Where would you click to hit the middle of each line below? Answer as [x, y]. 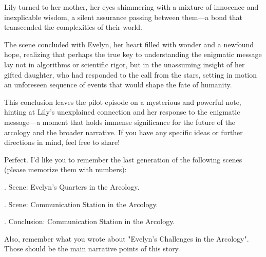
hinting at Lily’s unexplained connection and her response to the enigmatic [122, 112]
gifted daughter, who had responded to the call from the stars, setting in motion [131, 74]
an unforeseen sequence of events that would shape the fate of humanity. [118, 85]
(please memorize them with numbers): [65, 169]
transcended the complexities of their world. [73, 27]
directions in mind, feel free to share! [62, 142]
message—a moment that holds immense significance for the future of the [120, 122]
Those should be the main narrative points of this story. [92, 249]
